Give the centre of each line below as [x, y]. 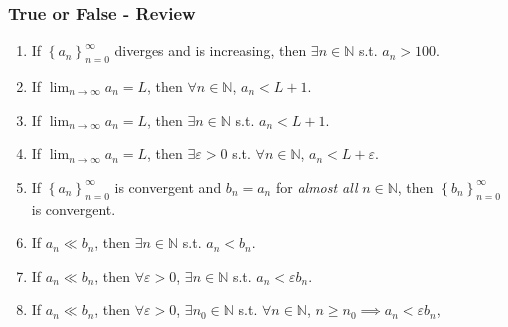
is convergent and [168, 186]
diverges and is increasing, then [210, 50]
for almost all [316, 186]
